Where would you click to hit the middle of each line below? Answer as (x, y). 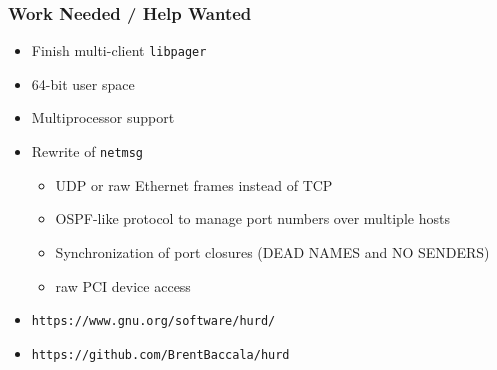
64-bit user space (83, 83)
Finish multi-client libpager (119, 50)
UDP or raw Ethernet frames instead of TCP (194, 184)
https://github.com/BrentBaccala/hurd (160, 354)
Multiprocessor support (103, 117)
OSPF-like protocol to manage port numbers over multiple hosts (252, 218)
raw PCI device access (123, 285)
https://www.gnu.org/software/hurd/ (153, 321)
